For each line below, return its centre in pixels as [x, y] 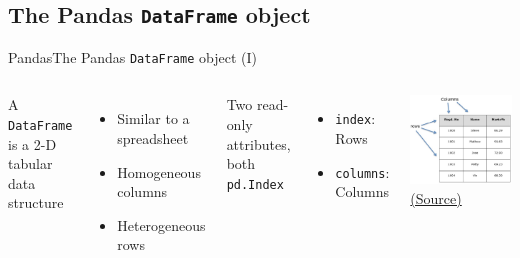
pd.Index [255, 184]
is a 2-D [32, 143]
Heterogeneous [161, 224]
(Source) [436, 198]
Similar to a [153, 118]
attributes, [258, 143]
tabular [30, 163]
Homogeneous [159, 171]
